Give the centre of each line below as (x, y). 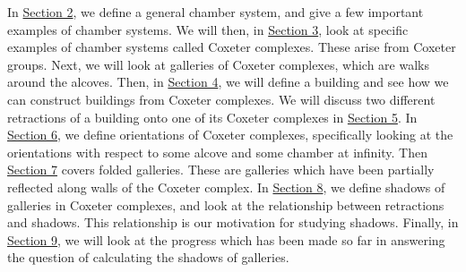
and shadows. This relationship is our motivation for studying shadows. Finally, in (233, 222)
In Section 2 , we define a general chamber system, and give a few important (216, 12)
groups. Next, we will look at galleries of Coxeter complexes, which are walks (218, 64)
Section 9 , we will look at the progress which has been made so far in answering (226, 239)
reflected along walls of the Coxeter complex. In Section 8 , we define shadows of (226, 187)
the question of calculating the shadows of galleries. (148, 257)
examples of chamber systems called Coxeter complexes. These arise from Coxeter (232, 47)
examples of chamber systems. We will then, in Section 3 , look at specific (208, 29)
